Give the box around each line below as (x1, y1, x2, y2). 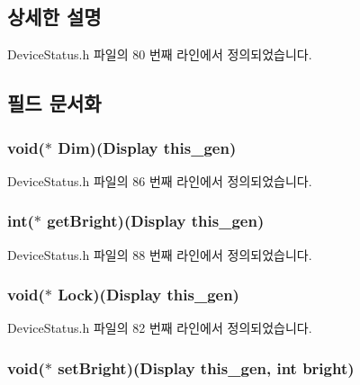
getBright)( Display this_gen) (47, 210, 265, 232)
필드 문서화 (7, 89, 102, 117)
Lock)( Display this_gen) (58, 283, 239, 306)
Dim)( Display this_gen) (58, 136, 237, 158)
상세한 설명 (7, 3, 102, 31)
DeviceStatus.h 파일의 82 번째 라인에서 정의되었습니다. (7, 318, 312, 337)
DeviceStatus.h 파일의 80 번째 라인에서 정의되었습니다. (7, 45, 312, 64)
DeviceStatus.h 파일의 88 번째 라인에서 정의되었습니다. (7, 245, 312, 264)
